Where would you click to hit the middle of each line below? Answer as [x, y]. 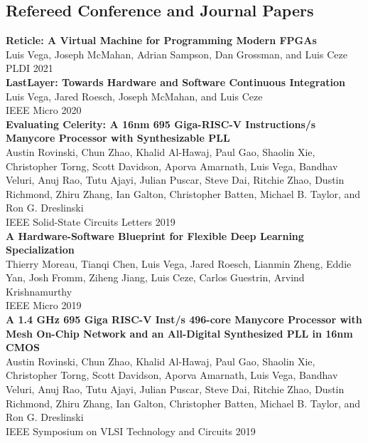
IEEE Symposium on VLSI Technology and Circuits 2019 [131, 431]
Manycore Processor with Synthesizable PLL [118, 138]
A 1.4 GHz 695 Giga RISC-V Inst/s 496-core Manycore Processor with [184, 319]
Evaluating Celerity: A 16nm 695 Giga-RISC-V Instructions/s [161, 124]
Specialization [40, 250]
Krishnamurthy [39, 291]
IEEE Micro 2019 [44, 305]
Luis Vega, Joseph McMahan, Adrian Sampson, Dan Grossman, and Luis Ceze [177, 54]
